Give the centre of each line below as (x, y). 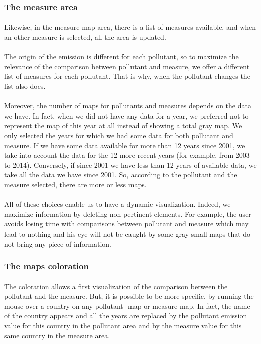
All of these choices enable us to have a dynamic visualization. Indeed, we (117, 204)
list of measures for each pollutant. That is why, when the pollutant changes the (127, 76)
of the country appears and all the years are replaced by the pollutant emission (126, 316)
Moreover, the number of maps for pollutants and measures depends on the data (128, 106)
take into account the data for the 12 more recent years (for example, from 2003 (127, 155)
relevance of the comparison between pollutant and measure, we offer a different (127, 66)
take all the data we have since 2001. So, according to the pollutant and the (121, 175)
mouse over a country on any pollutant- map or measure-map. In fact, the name (127, 306)
